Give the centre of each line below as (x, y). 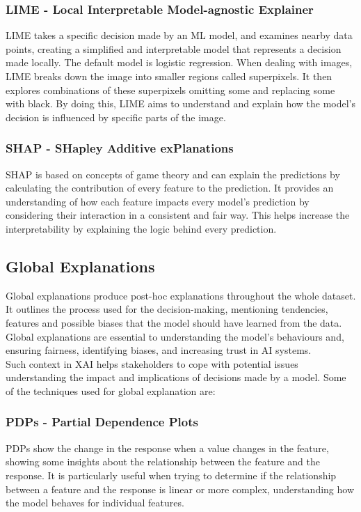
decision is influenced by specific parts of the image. (116, 117)
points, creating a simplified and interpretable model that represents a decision (174, 48)
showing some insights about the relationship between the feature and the (163, 461)
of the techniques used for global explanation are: (111, 390)
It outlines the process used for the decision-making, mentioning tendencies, (167, 309)
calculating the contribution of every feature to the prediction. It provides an (170, 188)
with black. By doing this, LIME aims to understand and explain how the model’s (181, 103)
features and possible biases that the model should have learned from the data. (174, 322)
